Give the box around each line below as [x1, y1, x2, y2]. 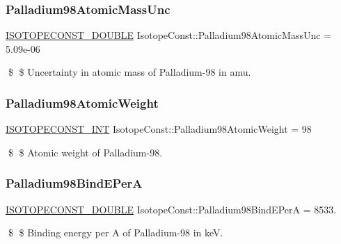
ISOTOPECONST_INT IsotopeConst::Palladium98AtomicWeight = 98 [6, 122, 312, 136]
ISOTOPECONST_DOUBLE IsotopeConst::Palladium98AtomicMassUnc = [6, 28, 331, 42]
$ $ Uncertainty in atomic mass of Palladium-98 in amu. [8, 65, 251, 79]
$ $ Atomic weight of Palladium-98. [8, 145, 163, 159]
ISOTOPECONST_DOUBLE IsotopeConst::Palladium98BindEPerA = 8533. [6, 202, 337, 216]
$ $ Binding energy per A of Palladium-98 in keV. [8, 225, 223, 240]
